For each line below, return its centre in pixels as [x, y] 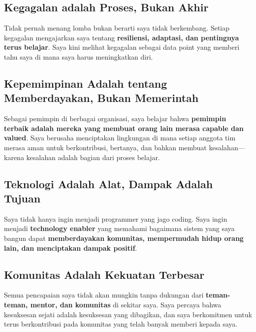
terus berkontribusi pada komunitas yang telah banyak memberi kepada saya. [121, 324]
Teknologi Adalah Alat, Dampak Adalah [109, 183]
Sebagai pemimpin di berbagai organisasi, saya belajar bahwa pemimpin [115, 118]
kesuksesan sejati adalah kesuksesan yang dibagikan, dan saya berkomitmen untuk [128, 314]
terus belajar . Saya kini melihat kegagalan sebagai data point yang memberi [122, 47]
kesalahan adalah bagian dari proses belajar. [93, 157]
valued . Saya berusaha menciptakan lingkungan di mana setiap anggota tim [120, 138]
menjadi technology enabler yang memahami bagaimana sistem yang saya [119, 228]
